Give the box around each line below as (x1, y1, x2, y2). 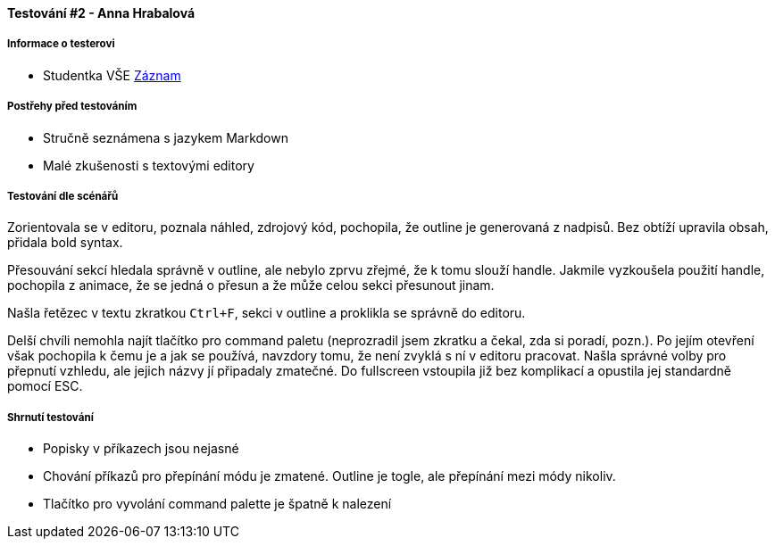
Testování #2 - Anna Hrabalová (7, 5, 196, 21)
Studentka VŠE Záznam (43, 67, 181, 83)
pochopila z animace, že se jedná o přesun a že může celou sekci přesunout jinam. (7, 277, 495, 294)
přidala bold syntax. (7, 235, 123, 251)
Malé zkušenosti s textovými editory (43, 157, 254, 173)
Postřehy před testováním (7, 100, 137, 113)
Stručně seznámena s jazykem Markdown (43, 129, 288, 145)
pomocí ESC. (7, 378, 83, 394)
